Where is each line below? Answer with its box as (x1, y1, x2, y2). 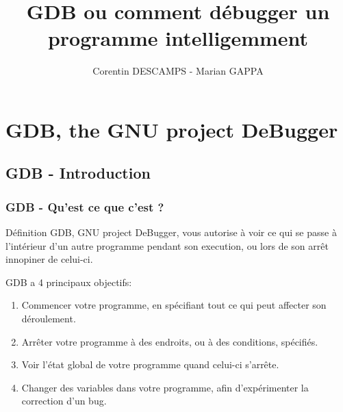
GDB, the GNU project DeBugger (5, 115, 338, 143)
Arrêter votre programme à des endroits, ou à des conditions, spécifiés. (21, 334, 318, 348)
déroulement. (21, 311, 76, 326)
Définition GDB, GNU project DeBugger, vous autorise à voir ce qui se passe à (5, 225, 337, 240)
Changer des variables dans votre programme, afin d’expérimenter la (21, 380, 309, 394)
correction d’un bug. (21, 394, 107, 408)
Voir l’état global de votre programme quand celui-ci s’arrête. (21, 357, 279, 372)
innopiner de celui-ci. (5, 252, 93, 266)
